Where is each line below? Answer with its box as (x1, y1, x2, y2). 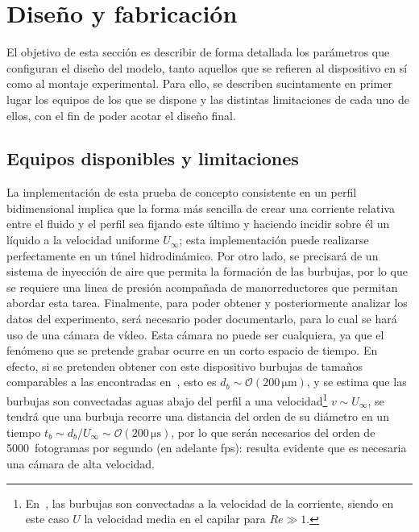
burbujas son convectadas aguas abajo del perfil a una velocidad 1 (6, 390, 328, 409)
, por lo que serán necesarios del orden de (171, 423, 375, 440)
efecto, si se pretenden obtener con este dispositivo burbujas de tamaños (6, 357, 363, 374)
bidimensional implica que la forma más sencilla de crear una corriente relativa (6, 199, 395, 216)
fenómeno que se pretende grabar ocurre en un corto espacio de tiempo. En (6, 342, 378, 359)
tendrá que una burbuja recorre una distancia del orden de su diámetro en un (6, 408, 389, 425)
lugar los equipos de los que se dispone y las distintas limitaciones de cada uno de (6, 90, 410, 107)
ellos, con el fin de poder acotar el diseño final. (6, 106, 236, 123)
